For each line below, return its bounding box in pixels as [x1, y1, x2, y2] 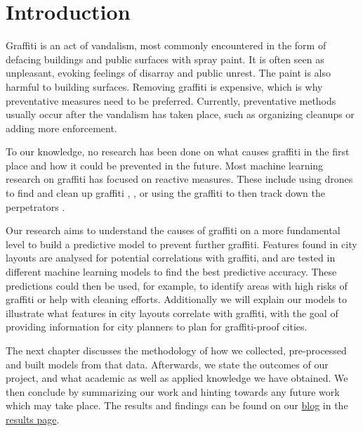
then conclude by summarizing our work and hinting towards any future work [6, 384, 340, 399]
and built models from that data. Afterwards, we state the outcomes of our [6, 356, 329, 371]
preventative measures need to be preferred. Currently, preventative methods [6, 93, 336, 108]
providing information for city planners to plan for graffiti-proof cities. [6, 319, 308, 334]
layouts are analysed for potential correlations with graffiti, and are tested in [6, 250, 336, 265]
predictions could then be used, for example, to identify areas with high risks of [6, 278, 348, 292]
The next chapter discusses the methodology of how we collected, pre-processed [6, 343, 347, 357]
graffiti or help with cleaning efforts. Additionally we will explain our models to [6, 292, 348, 307]
